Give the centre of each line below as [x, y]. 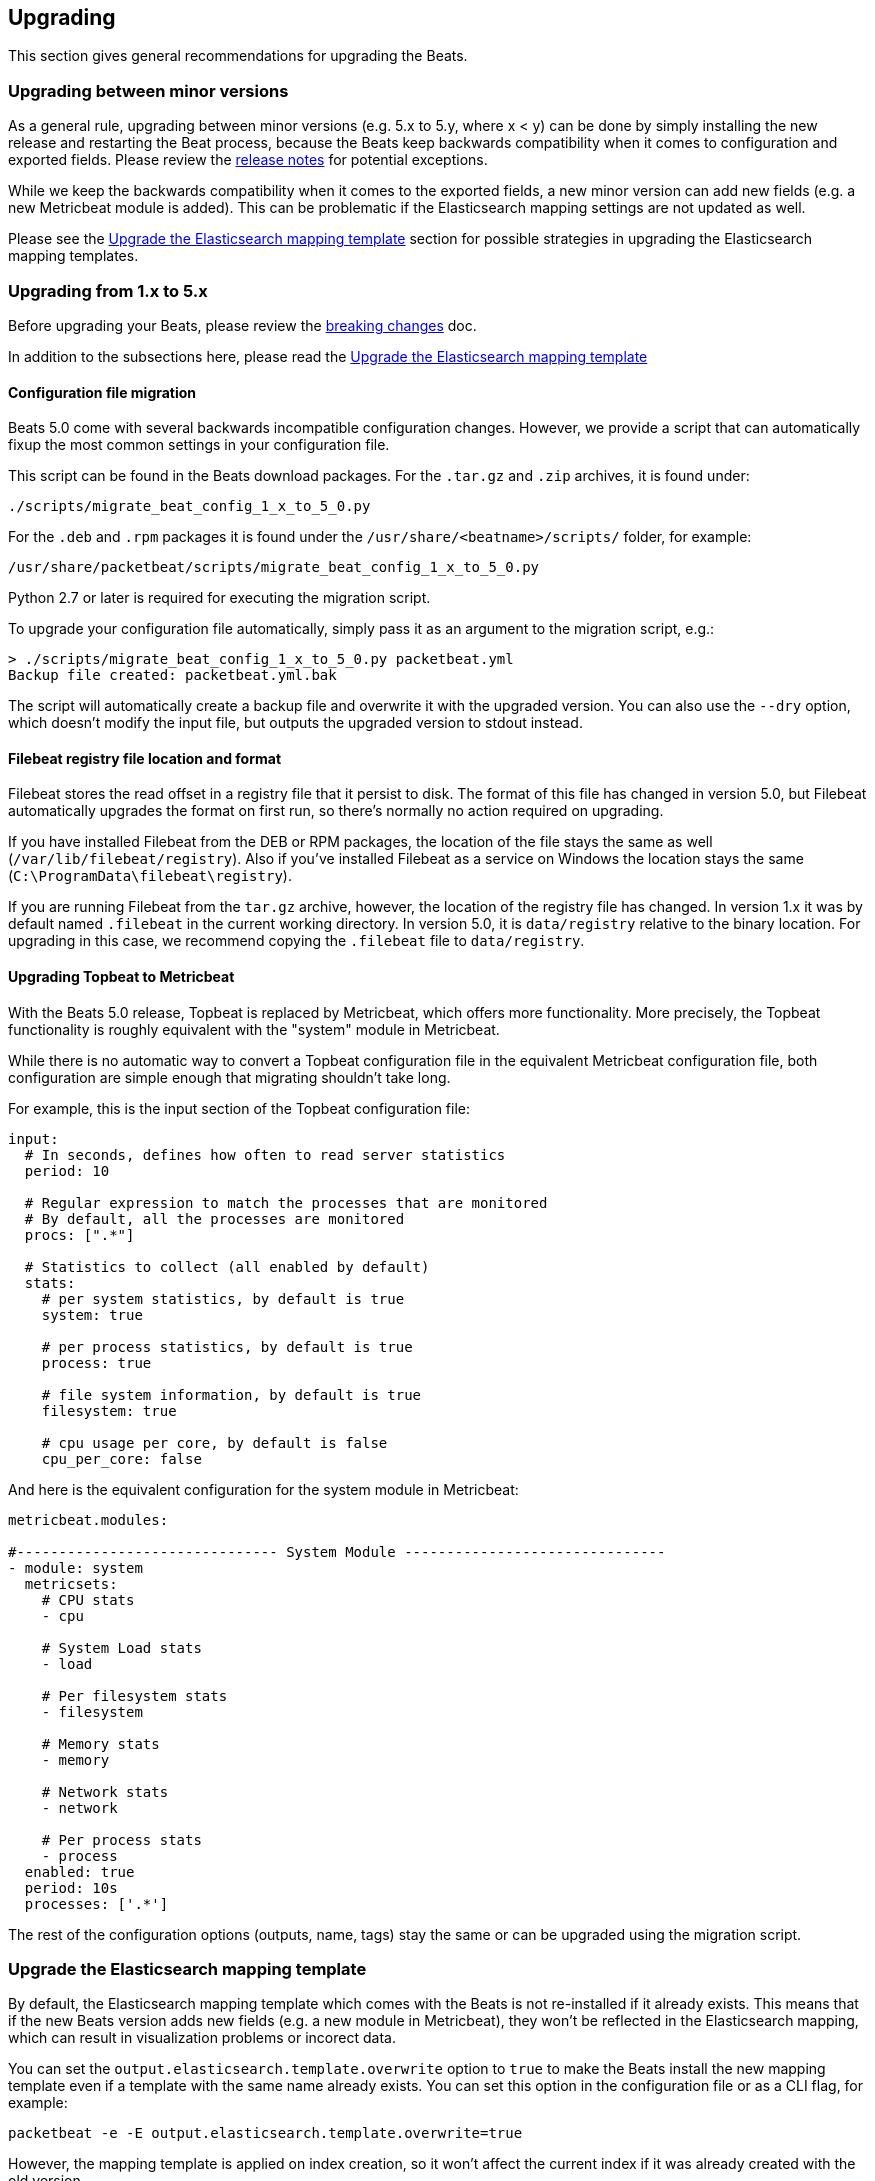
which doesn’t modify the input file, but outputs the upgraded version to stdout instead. [295, 723]
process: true [96, 1362]
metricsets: [71, 1583]
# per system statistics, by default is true [223, 1298]
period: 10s [71, 1887]
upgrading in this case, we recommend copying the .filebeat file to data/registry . [296, 941]
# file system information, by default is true [231, 1394]
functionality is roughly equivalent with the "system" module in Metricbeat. [254, 1029]
